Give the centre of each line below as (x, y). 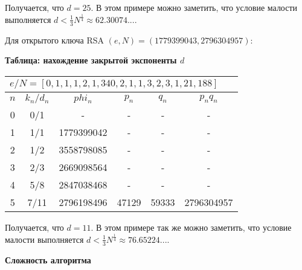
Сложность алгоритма (48, 259)
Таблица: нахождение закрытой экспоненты (91, 60)
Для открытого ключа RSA (54, 40)
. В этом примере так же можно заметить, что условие (191, 227)
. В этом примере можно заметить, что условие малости (194, 7)
